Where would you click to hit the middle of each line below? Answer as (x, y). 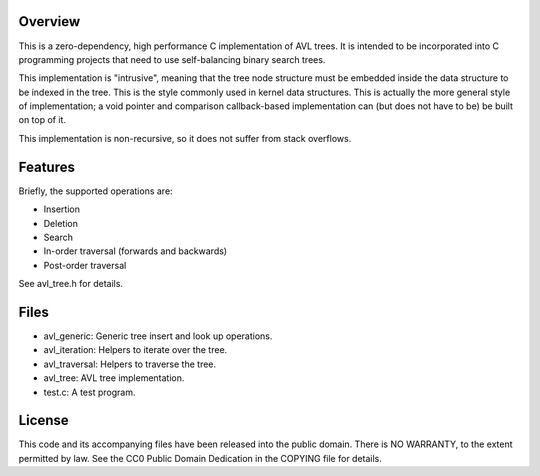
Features (46, 166)
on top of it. (42, 120)
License (43, 420)
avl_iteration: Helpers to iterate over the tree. (135, 350)
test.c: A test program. (89, 392)
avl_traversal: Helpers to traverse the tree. (130, 364)
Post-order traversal (85, 265)
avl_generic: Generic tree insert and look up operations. (158, 336)
